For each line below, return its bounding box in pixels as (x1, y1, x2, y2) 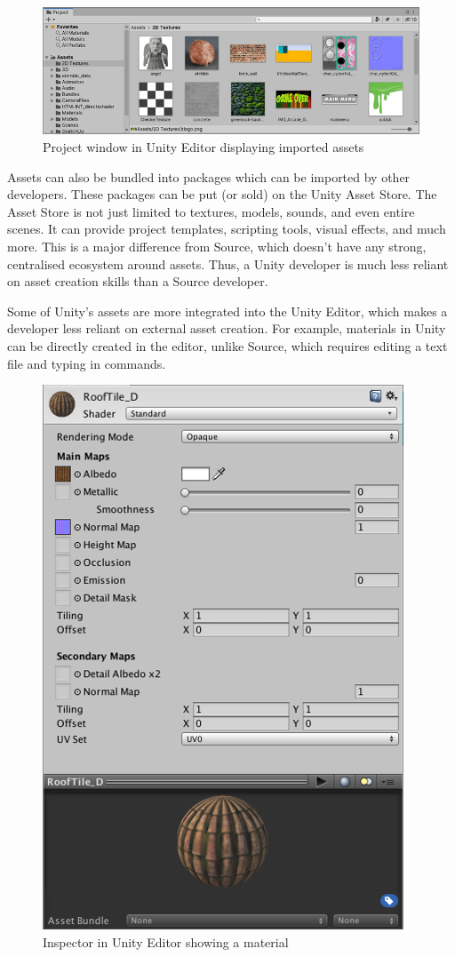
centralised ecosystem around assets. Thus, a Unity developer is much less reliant (7, 254, 449, 273)
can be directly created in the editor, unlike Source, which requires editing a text (7, 336, 448, 355)
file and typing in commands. (7, 354, 166, 372)
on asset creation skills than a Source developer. (7, 272, 268, 291)
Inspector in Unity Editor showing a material (43, 932, 289, 951)
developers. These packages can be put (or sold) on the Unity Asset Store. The (7, 185, 437, 203)
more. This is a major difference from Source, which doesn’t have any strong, (7, 237, 427, 256)
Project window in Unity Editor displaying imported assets (43, 138, 364, 156)
